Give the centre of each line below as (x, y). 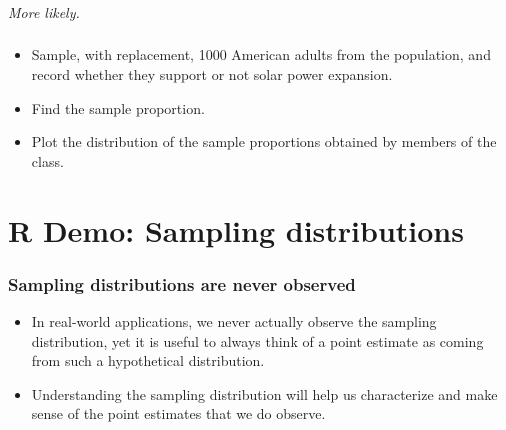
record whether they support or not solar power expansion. (212, 74)
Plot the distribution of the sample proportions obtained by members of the (264, 141)
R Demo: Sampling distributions (236, 229)
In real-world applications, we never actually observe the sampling (234, 321)
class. (47, 160)
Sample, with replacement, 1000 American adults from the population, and (261, 54)
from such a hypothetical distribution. (148, 360)
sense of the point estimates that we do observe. (178, 413)
